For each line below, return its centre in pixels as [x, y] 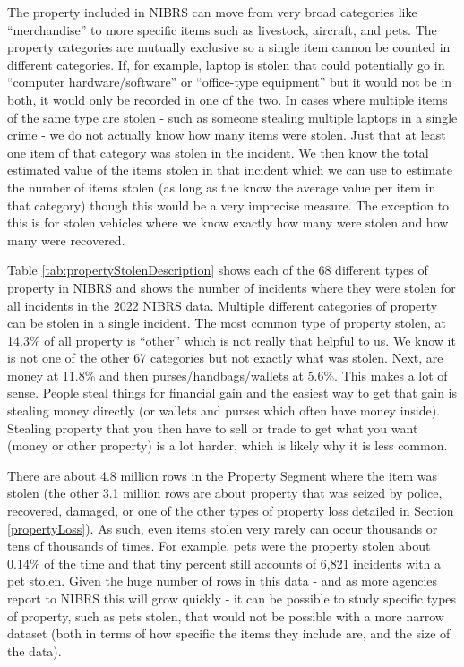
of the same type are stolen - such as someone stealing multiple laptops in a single [232, 117]
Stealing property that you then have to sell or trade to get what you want [213, 428]
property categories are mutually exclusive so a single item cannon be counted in [229, 47]
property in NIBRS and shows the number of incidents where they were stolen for [232, 287]
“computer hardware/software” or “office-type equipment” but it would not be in [230, 82]
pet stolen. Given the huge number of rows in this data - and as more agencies [223, 581]
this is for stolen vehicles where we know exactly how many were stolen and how [228, 222]
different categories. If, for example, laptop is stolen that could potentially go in [226, 64]
